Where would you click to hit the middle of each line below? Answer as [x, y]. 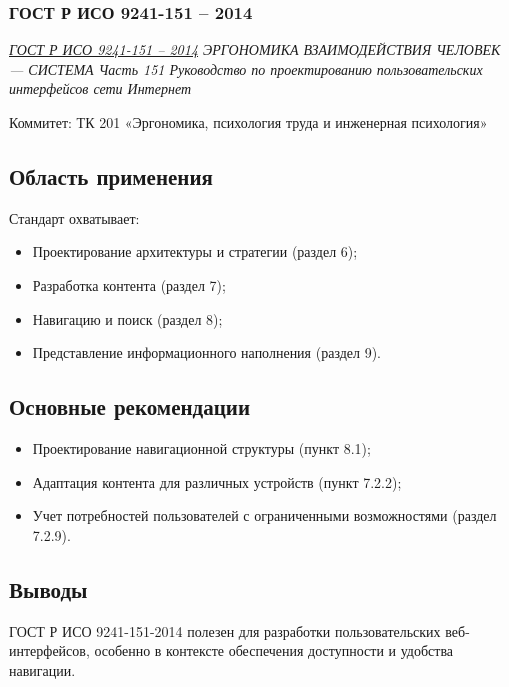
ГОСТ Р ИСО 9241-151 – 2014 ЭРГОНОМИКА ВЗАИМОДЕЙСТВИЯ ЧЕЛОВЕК [255, 49]
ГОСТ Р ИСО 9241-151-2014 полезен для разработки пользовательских [225, 630]
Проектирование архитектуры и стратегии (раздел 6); [195, 251]
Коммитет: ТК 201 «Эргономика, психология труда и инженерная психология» [248, 122]
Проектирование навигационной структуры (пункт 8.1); [201, 447]
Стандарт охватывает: [74, 217]
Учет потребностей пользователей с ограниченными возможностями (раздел [264, 515]
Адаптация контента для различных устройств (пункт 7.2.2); [217, 481]
